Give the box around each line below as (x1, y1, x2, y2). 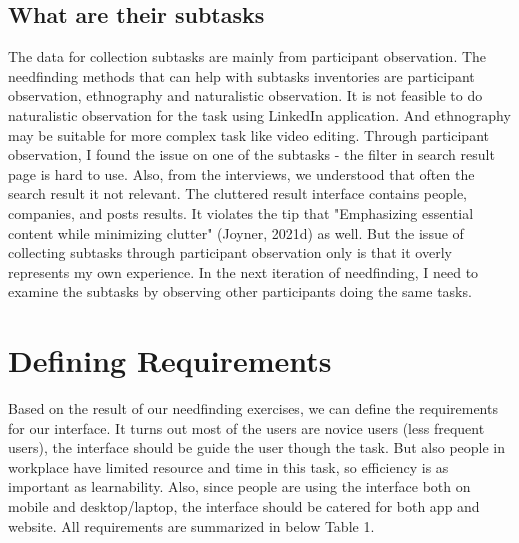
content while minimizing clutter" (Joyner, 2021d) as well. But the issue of (8, 222, 464, 243)
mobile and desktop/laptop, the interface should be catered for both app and (8, 496, 480, 517)
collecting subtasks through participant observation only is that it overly (8, 242, 452, 263)
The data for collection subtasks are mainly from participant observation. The (8, 46, 487, 67)
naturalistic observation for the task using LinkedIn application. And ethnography (8, 104, 511, 125)
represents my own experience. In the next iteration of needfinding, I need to (8, 261, 479, 282)
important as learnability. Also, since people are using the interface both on (8, 476, 471, 497)
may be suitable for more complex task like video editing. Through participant (8, 124, 489, 145)
